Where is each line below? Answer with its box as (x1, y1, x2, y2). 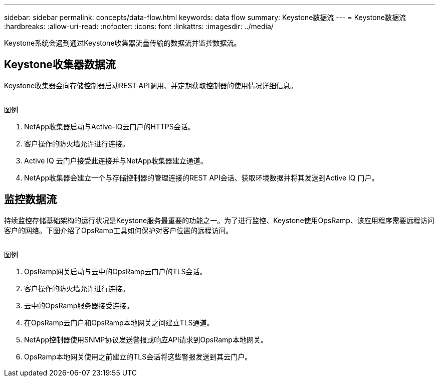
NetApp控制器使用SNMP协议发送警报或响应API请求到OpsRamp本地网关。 (24, 335, 268, 344)
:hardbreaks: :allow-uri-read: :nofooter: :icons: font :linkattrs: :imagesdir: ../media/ (4, 22, 274, 31)
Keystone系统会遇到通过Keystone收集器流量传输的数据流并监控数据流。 (4, 39, 241, 47)
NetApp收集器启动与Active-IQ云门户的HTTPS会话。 (24, 122, 195, 131)
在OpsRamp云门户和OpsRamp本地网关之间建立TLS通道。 (24, 318, 214, 327)
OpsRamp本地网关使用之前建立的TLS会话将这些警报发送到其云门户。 (24, 352, 252, 361)
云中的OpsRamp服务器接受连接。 (24, 301, 134, 310)
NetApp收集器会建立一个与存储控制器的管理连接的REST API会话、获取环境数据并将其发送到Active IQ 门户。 (24, 173, 379, 182)
